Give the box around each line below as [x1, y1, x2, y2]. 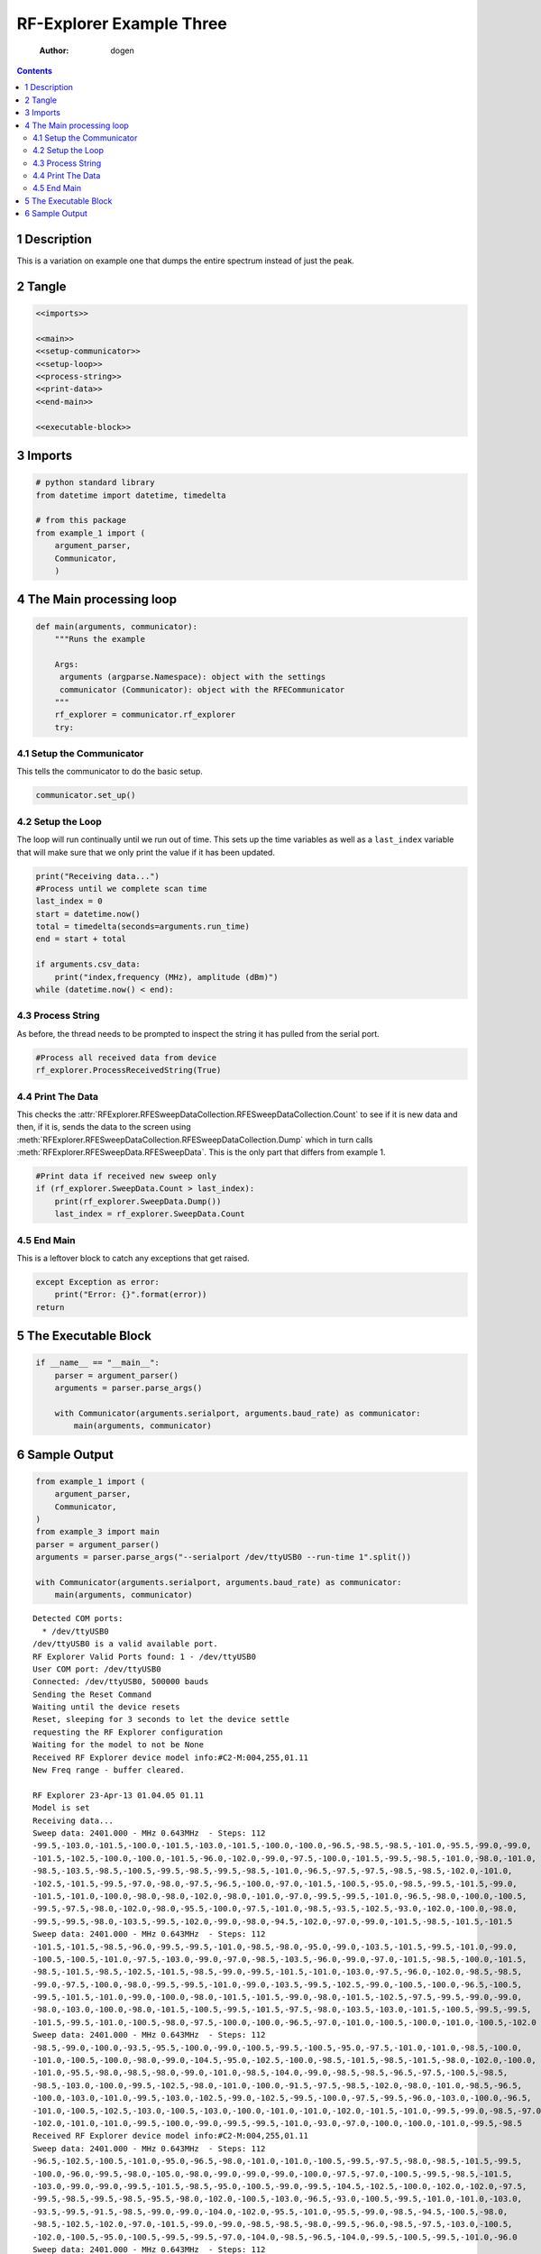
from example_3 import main [35, 1526, 160, 1537]
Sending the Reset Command [32, 1689, 152, 1700]
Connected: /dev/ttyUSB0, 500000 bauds [32, 1677, 209, 1687]
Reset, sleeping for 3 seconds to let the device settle [32, 1714, 290, 1725]
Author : [39, 45, 69, 56]
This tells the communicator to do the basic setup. [16, 766, 203, 777]
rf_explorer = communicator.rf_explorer [54, 710, 236, 720]
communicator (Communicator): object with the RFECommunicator [59, 684, 345, 694]
